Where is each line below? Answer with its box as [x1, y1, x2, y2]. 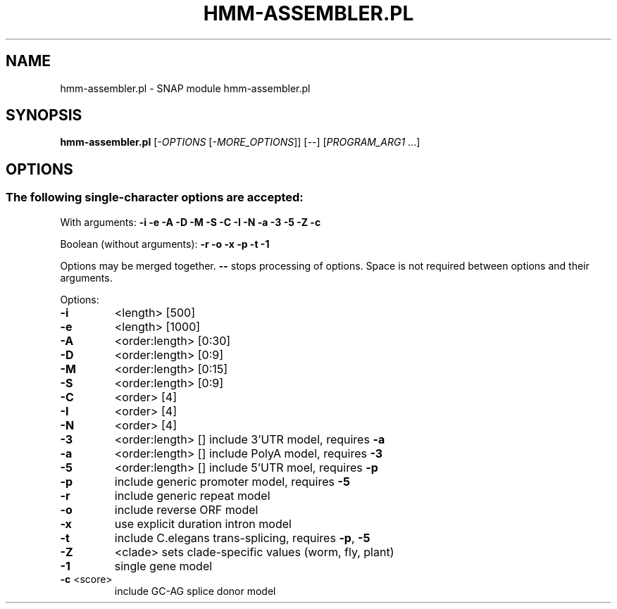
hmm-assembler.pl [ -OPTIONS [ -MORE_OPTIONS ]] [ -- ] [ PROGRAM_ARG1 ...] [60, 136, 420, 149]
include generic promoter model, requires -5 [114, 474, 350, 489]
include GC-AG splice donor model [114, 584, 276, 597]
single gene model [114, 558, 213, 573]
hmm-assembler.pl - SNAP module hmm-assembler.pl [60, 82, 311, 94]
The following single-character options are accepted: [6, 190, 304, 205]
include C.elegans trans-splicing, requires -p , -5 [114, 530, 370, 545]
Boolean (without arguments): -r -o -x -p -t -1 [60, 237, 270, 250]
